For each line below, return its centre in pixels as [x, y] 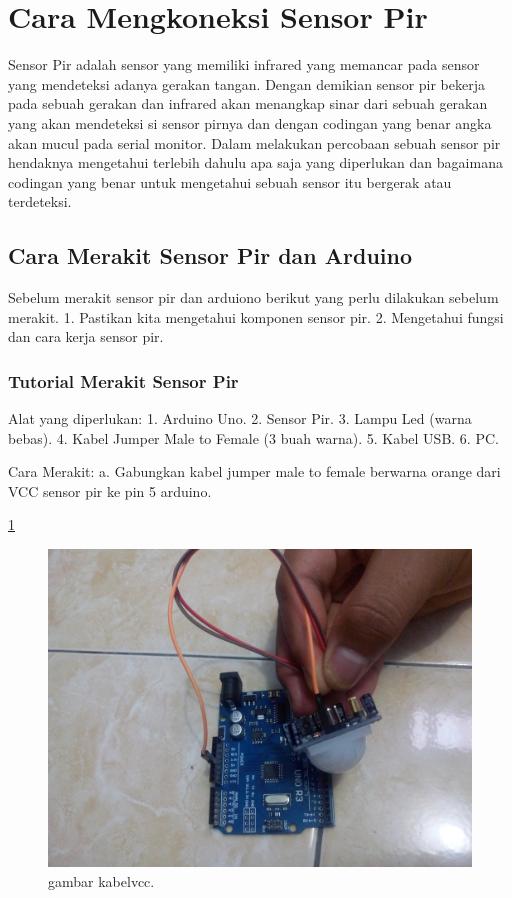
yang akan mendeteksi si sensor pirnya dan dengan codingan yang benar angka [250, 122]
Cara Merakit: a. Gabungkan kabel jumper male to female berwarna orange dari [254, 471]
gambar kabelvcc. [101, 880]
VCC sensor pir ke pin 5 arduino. [110, 490]
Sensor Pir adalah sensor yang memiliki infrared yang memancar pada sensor [244, 64]
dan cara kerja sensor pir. [86, 336]
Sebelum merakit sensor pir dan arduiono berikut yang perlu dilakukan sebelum [253, 297]
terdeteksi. [40, 201]
